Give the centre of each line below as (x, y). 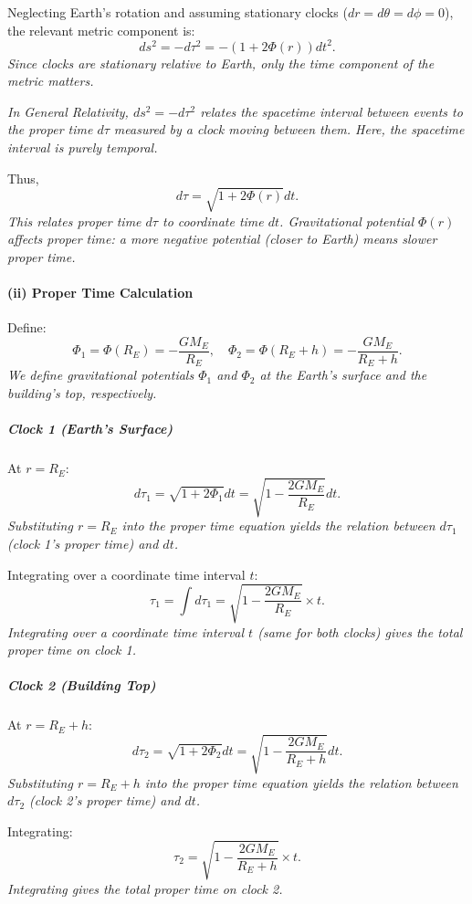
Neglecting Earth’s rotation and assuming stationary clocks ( (178, 12)
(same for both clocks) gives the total (360, 631)
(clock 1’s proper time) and (83, 543)
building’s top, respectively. (82, 393)
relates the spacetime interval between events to (331, 111)
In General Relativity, (68, 111)
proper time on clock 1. (72, 650)
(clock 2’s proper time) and (105, 800)
